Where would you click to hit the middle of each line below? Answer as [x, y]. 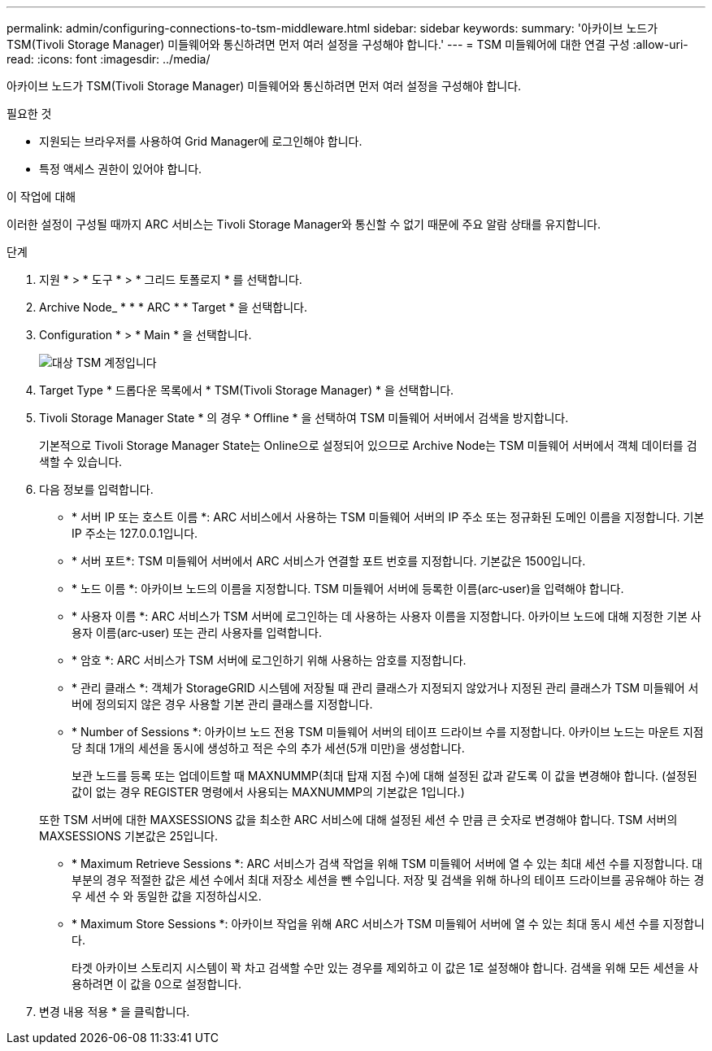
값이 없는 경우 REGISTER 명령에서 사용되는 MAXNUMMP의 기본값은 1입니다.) [268, 792]
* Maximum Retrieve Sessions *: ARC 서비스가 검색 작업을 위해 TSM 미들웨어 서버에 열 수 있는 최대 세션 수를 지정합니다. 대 [387, 863]
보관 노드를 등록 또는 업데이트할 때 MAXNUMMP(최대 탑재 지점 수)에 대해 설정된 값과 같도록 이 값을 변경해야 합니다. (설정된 [384, 776]
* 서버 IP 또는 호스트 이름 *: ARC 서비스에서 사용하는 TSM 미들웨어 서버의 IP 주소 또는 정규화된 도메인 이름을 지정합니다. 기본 [388, 517]
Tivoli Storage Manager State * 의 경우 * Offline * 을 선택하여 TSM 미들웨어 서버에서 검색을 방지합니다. [304, 418]
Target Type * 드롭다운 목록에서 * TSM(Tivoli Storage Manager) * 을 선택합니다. [247, 390]
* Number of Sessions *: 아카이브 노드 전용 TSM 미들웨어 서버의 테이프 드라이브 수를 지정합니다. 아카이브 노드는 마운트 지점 [388, 732]
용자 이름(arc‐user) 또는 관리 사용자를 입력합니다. [197, 632]
